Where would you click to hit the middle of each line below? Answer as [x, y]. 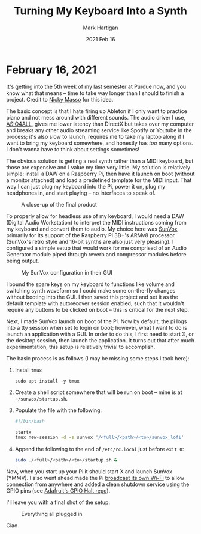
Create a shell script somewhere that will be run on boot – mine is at [98, 392]
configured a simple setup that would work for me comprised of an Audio [97, 248]
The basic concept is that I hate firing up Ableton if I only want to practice [97, 111]
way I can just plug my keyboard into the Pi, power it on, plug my [86, 186]
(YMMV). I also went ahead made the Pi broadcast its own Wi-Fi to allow [95, 478]
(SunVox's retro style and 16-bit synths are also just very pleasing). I [90, 241]
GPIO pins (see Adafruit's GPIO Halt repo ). [58, 491]
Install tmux [28, 370]
